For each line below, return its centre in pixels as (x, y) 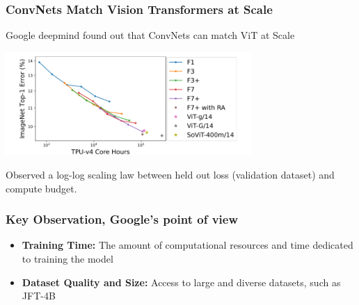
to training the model (67, 258)
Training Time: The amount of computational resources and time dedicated (188, 245)
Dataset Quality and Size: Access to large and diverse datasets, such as (181, 282)
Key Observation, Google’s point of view (122, 219)
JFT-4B (39, 296)
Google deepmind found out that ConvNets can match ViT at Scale (150, 35)
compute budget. (41, 188)
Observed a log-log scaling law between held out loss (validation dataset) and (170, 174)
